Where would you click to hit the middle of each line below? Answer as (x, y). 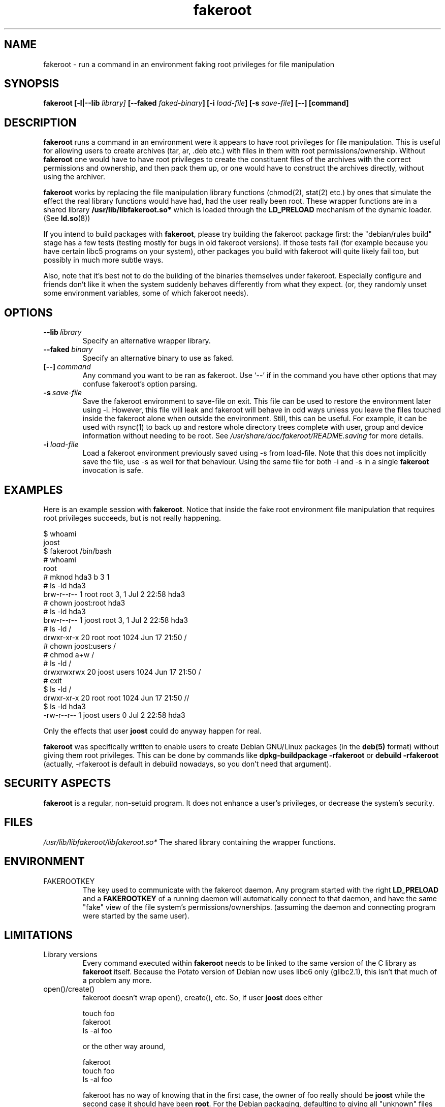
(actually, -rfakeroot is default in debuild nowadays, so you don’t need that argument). (187, 764)
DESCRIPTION (40, 122)
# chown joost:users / (80, 646)
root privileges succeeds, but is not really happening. (132, 518)
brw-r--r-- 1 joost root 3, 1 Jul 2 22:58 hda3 (116, 620)
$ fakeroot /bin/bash (77, 551)
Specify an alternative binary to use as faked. (158, 358)
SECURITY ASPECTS (58, 783)
